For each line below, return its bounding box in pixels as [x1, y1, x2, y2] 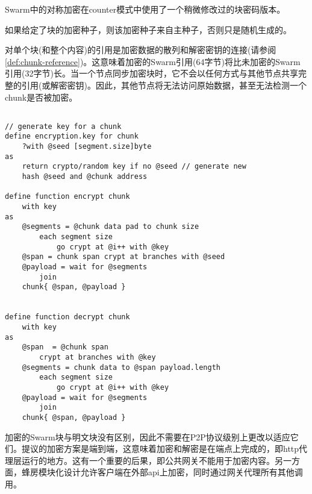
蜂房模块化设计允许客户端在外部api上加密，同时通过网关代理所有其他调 [21, 466, 303, 478]
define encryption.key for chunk [5, 132, 139, 141]
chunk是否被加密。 [5, 90, 78, 103]
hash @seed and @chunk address [22, 172, 148, 181]
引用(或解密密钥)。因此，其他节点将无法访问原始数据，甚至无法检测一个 [21, 78, 307, 91]
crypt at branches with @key [39, 352, 156, 361]
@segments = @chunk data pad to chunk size [22, 222, 199, 231]
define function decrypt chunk [5, 313, 130, 322]
